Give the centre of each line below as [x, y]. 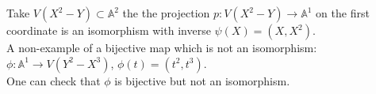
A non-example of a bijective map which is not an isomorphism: [162, 47]
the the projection [166, 13]
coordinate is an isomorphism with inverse [109, 30]
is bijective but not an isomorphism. [202, 80]
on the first [343, 13]
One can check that [54, 80]
